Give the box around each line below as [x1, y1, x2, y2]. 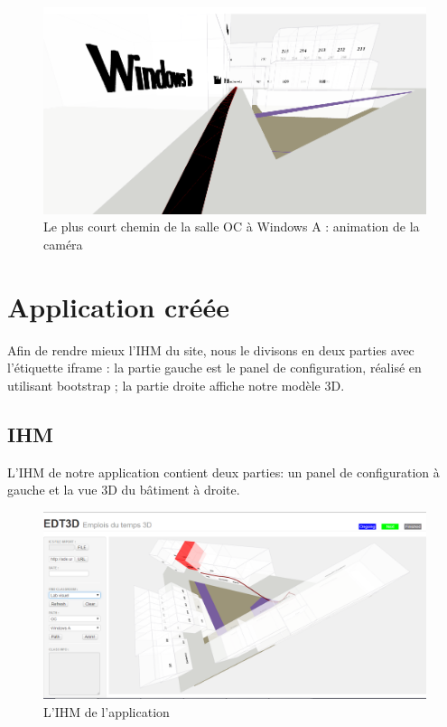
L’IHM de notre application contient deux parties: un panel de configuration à [7, 462, 440, 481]
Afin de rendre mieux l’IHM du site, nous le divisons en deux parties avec [7, 340, 414, 359]
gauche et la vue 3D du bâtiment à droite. [7, 480, 240, 499]
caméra [43, 235, 83, 254]
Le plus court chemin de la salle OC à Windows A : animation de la [43, 217, 420, 236]
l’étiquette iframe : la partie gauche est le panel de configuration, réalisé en [7, 358, 422, 377]
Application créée [7, 288, 229, 325]
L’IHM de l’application [43, 702, 170, 721]
